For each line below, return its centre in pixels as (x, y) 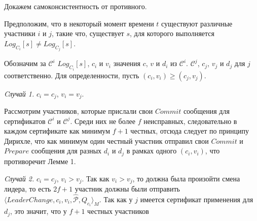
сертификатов (25, 121)
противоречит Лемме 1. (40, 161)
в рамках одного (152, 151)
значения (127, 63)
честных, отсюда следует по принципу (190, 131)
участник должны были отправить (127, 188)
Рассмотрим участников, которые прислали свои (79, 111)
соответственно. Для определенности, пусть (72, 75)
